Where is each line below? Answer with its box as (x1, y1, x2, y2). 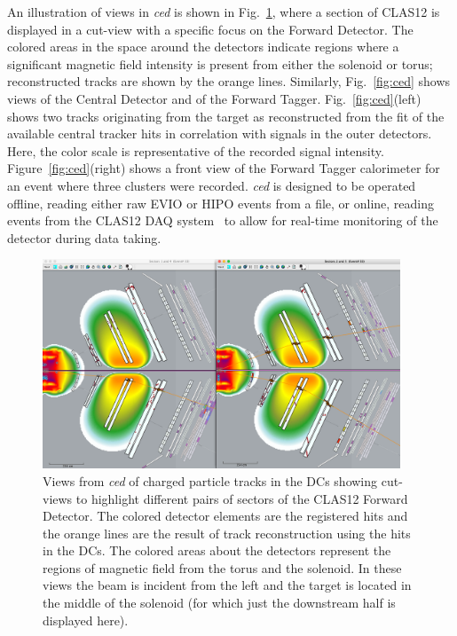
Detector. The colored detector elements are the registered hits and (43, 506, 408, 525)
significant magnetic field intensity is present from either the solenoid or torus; (7, 54, 433, 73)
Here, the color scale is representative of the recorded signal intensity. (7, 141, 384, 160)
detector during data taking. (7, 228, 162, 247)
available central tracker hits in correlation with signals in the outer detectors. (7, 124, 432, 143)
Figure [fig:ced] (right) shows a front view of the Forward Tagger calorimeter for (7, 159, 440, 177)
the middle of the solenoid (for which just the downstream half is (43, 593, 396, 612)
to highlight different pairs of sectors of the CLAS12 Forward (75, 489, 408, 507)
